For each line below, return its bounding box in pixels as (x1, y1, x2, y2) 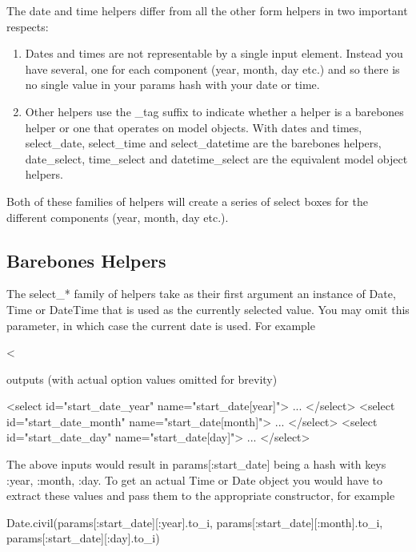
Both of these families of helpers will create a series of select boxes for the (6, 192, 368, 209)
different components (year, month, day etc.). (6, 208, 229, 225)
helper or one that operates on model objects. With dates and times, (25, 119, 362, 135)
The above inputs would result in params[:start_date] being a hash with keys (6, 456, 386, 473)
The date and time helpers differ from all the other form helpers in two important (6, 2, 408, 18)
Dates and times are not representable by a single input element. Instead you (25, 45, 403, 62)
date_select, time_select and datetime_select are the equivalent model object (25, 150, 408, 167)
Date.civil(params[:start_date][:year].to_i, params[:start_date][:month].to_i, (6, 514, 383, 530)
